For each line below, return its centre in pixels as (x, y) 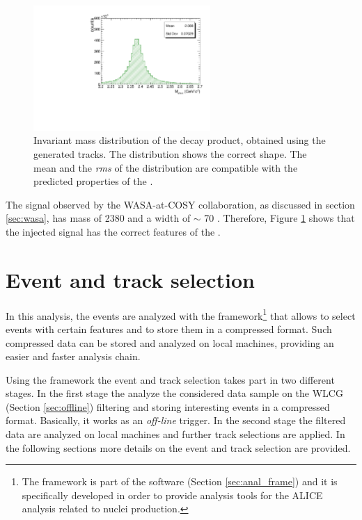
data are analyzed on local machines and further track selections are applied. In (175, 434)
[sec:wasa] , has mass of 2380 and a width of (98, 218)
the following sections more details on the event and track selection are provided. (178, 447)
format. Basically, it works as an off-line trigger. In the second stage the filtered (176, 420)
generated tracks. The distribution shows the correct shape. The (170, 153)
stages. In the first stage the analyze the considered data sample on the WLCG (174, 393)
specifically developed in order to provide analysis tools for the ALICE (172, 495)
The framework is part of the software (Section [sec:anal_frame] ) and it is (180, 481)
